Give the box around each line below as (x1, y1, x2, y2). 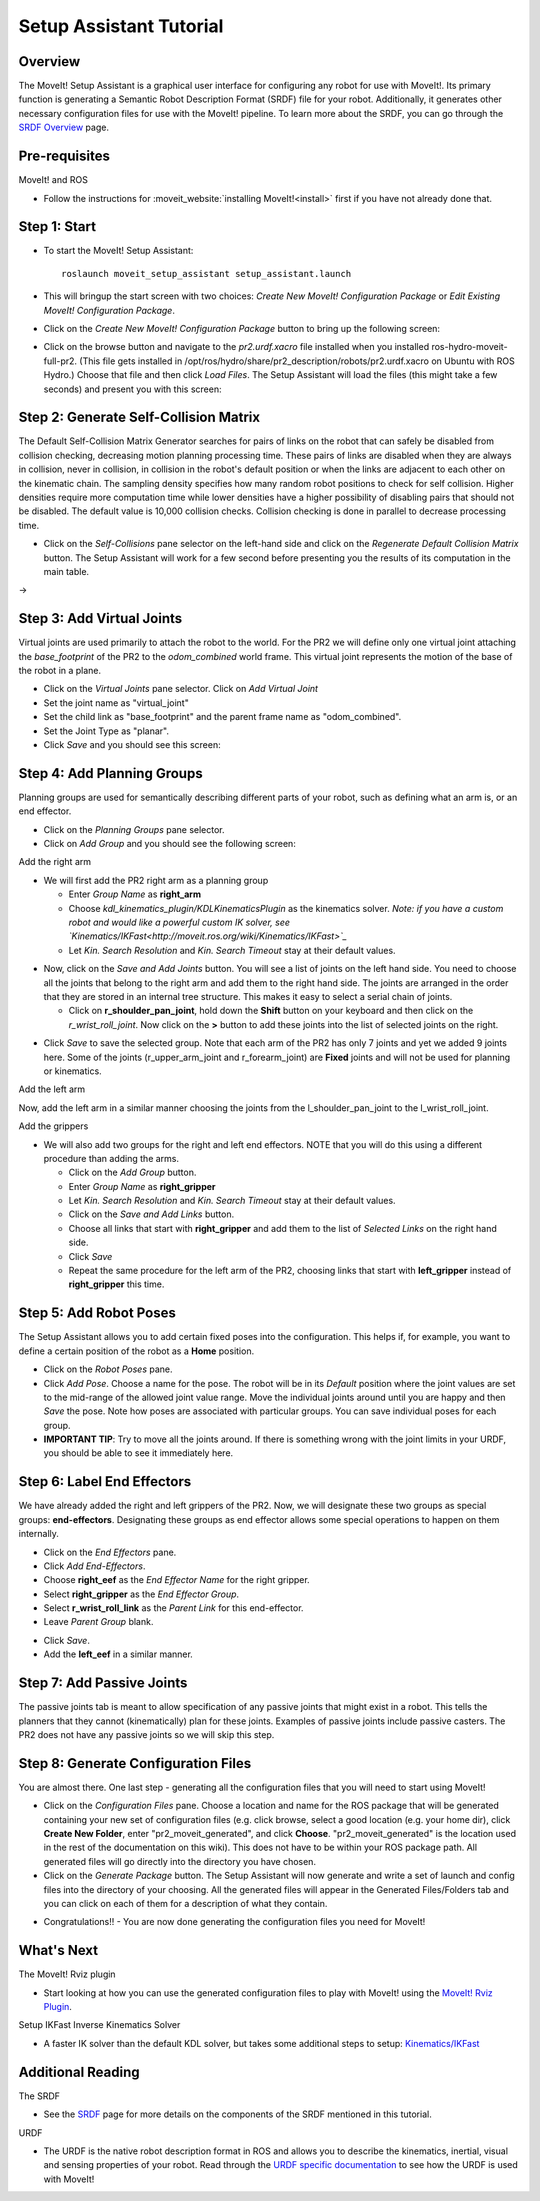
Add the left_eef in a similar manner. (43, 1648, 194, 1660)
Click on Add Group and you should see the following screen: (43, 838, 297, 850)
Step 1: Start (18, 218, 97, 235)
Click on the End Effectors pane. (43, 1546, 177, 1558)
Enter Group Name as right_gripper (68, 1180, 216, 1192)
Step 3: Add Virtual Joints (18, 610, 183, 627)
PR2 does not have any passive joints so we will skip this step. (18, 1728, 275, 1740)
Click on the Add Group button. (68, 1166, 197, 1179)
